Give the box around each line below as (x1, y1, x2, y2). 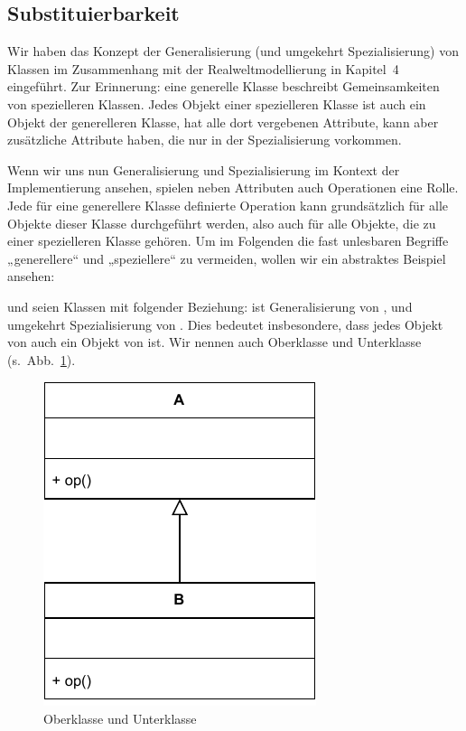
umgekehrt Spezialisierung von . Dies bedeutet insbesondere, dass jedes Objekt (7, 314, 443, 333)
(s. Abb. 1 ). (7, 350, 76, 369)
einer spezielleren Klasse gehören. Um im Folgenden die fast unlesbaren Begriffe (7, 231, 449, 250)
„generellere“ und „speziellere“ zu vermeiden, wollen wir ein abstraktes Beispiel (7, 248, 446, 267)
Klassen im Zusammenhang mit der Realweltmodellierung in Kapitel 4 (7, 59, 399, 78)
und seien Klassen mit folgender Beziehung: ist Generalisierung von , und (7, 296, 413, 315)
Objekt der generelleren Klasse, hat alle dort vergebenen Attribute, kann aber (7, 112, 439, 131)
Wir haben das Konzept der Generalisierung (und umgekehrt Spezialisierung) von (7, 42, 459, 61)
